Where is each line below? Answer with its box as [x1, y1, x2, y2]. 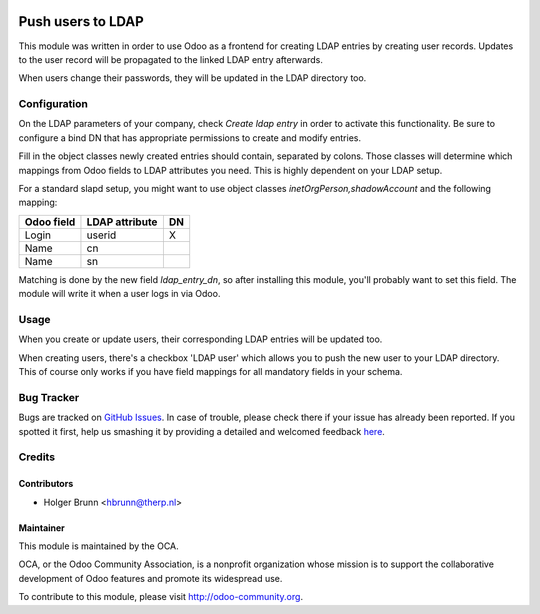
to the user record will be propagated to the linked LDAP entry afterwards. [18, 53, 324, 65]
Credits [18, 450, 55, 464]
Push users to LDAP [18, 13, 144, 30]
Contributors [18, 478, 74, 490]
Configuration [18, 97, 89, 111]
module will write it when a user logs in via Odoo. [18, 288, 221, 300]
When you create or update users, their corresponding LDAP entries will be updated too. [18, 333, 383, 345]
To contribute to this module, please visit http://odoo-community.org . [18, 591, 304, 603]
